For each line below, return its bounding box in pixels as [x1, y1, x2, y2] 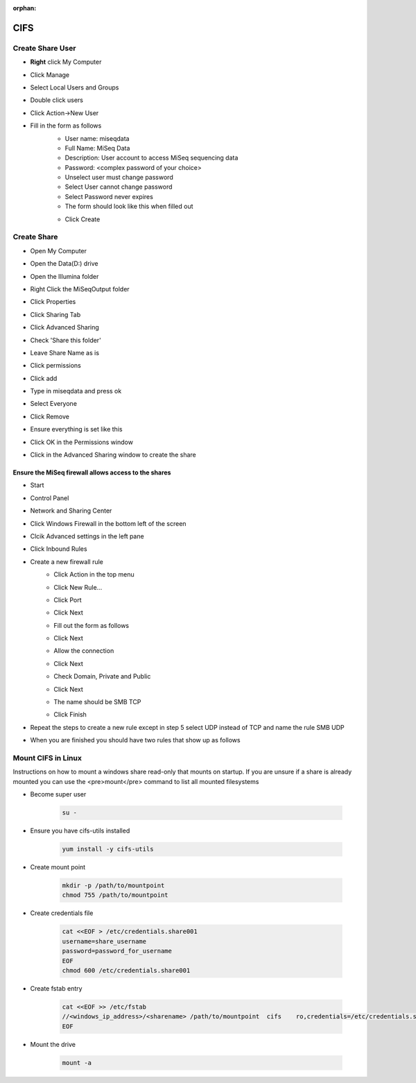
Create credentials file [30, 909, 94, 917]
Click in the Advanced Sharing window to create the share [30, 451, 197, 459]
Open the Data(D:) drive [30, 259, 98, 268]
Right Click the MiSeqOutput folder [30, 284, 130, 293]
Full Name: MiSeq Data [64, 144, 130, 152]
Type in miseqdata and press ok [30, 387, 122, 395]
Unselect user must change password [64, 173, 173, 182]
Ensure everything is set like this [30, 425, 123, 434]
